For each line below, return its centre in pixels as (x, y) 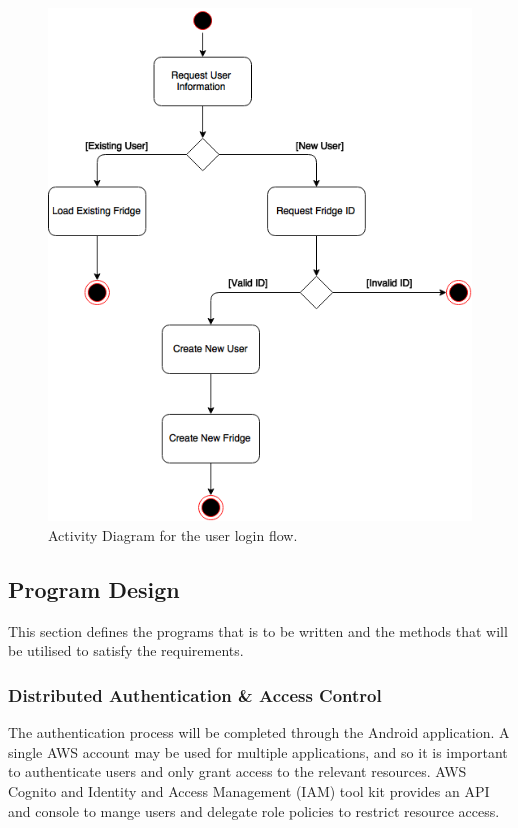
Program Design (94, 588)
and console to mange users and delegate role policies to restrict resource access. (254, 810)
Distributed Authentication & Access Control (195, 694)
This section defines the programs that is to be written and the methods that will (258, 630)
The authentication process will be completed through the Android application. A (259, 732)
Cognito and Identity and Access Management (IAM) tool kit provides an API (249, 790)
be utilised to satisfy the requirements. (126, 650)
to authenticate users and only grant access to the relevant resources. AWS (237, 771)
